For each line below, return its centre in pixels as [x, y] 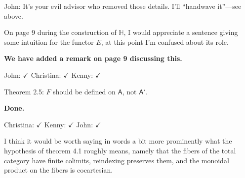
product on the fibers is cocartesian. [59, 170]
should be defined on [84, 91]
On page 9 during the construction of [60, 32]
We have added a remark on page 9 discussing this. [93, 58]
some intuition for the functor [49, 42]
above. [14, 15]
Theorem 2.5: [24, 91]
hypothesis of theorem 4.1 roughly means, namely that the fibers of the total [120, 150]
